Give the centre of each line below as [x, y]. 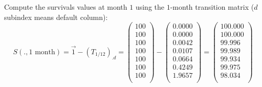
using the [150, 7]
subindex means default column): [56, 17]
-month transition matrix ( [212, 7]
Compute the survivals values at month [66, 7]
